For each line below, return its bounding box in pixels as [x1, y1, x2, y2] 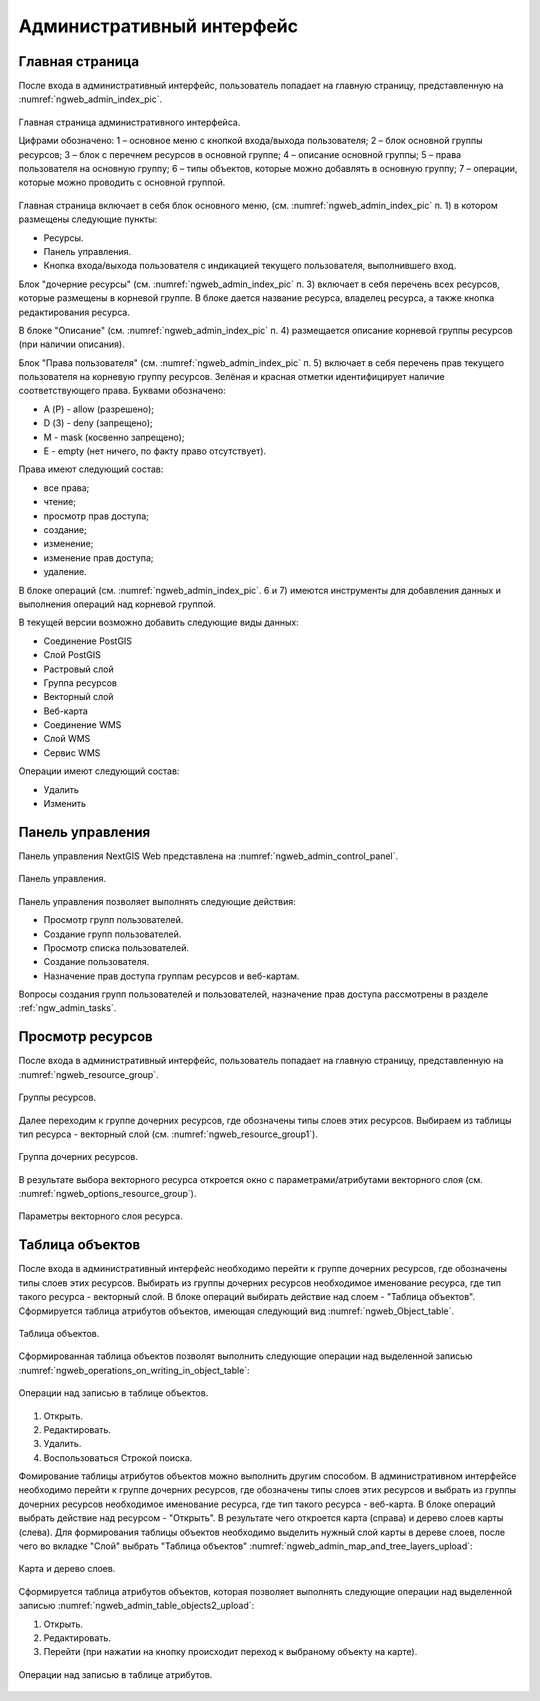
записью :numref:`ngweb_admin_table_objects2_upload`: [18, 1600, 255, 1612]
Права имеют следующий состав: [18, 463, 164, 475]
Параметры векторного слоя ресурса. [18, 1210, 184, 1222]
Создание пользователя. [43, 956, 150, 968]
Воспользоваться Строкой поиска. [43, 1451, 193, 1464]
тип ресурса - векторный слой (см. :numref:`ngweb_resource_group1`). [18, 1128, 319, 1140]
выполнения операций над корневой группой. [18, 598, 217, 610]
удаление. [43, 566, 87, 578]
